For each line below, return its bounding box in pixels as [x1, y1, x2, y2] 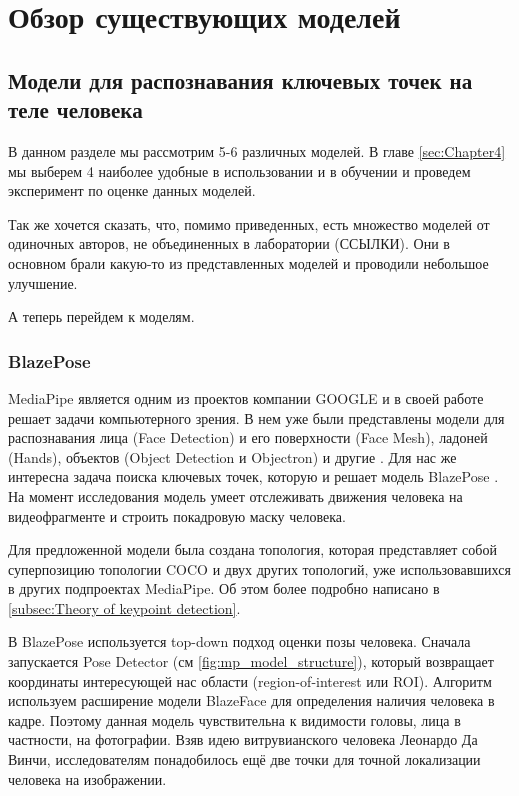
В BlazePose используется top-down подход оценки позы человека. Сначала [8, 631, 471, 652]
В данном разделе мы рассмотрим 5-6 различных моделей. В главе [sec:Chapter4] [8, 140, 506, 161]
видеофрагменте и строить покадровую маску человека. [8, 505, 346, 526]
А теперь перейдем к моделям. [8, 306, 195, 327]
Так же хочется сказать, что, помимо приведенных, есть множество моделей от [8, 213, 490, 234]
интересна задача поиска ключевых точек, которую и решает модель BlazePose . [8, 466, 499, 487]
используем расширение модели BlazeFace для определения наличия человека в [8, 690, 495, 711]
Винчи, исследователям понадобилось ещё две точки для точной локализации [8, 749, 481, 770]
